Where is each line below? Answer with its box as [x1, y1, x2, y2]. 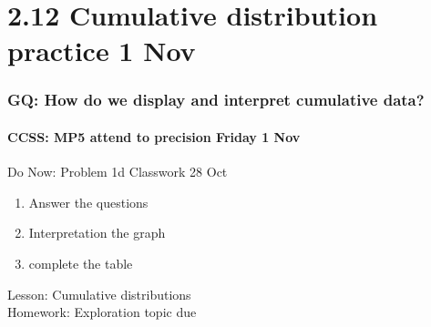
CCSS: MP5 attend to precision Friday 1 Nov [7, 128, 301, 146]
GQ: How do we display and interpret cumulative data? [7, 88, 425, 111]
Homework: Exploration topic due [7, 302, 197, 322]
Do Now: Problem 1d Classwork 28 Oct [7, 162, 228, 181]
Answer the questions [28, 192, 149, 211]
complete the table [28, 253, 133, 272]
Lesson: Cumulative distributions [7, 284, 191, 303]
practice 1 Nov [7, 32, 196, 69]
